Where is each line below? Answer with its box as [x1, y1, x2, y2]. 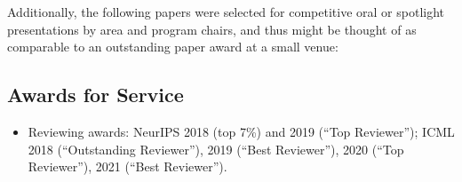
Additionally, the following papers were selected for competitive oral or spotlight [7, 3, 444, 20]
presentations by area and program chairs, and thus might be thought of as [7, 20, 417, 38]
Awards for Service [7, 81, 184, 108]
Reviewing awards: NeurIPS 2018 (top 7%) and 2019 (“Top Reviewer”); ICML [28, 122, 455, 140]
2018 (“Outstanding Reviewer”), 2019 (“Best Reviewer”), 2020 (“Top [28, 139, 404, 158]
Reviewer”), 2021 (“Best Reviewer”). [28, 157, 227, 176]
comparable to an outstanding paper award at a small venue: [7, 37, 339, 56]
